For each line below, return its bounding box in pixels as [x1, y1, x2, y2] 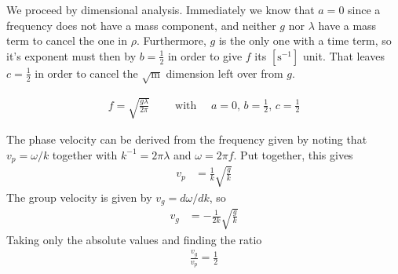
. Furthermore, [136, 32, 206, 49]
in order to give [167, 47, 243, 64]
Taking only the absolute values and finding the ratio [6, 231, 262, 247]
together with [52, 146, 118, 163]
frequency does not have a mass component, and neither [6, 16, 276, 33]
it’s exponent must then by [6, 47, 137, 64]
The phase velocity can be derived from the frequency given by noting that [6, 131, 367, 148]
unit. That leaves [303, 47, 385, 64]
